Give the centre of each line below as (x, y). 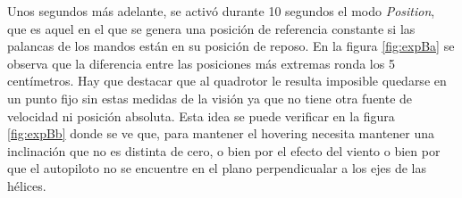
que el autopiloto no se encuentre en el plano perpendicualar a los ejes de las (217, 168)
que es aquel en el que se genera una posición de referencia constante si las (211, 28)
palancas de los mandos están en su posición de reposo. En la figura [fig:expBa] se (231, 46)
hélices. (27, 185)
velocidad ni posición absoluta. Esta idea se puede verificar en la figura (201, 115)
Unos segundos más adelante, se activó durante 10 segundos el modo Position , (221, 11)
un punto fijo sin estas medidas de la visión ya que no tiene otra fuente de (210, 98)
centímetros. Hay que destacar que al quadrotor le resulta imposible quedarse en (227, 81)
